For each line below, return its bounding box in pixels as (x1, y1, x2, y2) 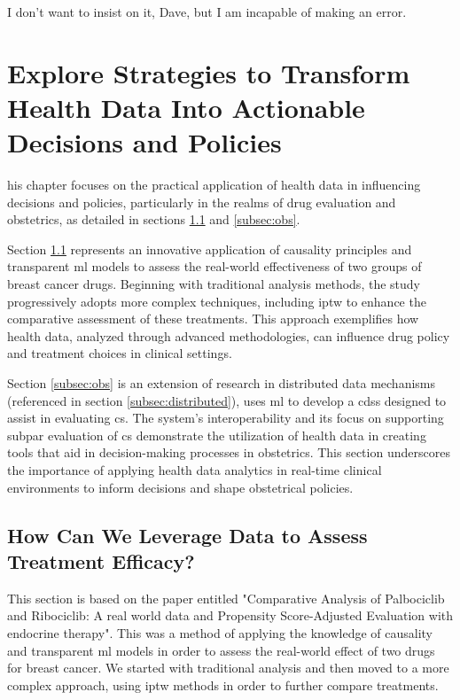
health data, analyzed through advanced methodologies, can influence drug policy (7, 326, 450, 345)
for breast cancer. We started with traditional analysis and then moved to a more (7, 658, 449, 677)
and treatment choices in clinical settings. (7, 344, 232, 362)
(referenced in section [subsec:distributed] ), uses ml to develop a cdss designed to (7, 391, 447, 409)
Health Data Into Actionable (7, 89, 365, 125)
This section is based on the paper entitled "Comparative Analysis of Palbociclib (7, 588, 445, 607)
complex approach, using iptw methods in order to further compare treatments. (7, 675, 439, 694)
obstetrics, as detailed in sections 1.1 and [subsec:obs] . (7, 210, 300, 229)
